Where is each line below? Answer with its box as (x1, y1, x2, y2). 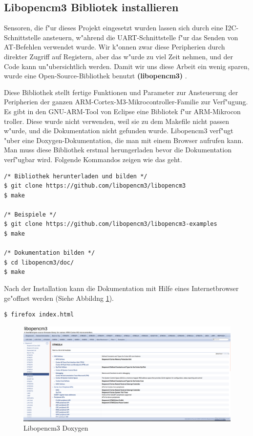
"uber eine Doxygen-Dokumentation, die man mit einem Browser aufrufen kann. (4, 135, 244, 145)
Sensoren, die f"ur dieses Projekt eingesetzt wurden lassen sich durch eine (4, 23, 223, 33)
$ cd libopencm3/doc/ (4, 259, 74, 266)
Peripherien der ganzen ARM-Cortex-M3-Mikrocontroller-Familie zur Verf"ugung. (4, 97, 248, 107)
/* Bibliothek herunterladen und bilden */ (4, 172, 148, 180)
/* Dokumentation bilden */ (4, 249, 95, 257)
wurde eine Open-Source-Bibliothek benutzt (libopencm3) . (4, 71, 187, 81)
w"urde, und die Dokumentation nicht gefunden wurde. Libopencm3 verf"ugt (4, 125, 233, 136)
